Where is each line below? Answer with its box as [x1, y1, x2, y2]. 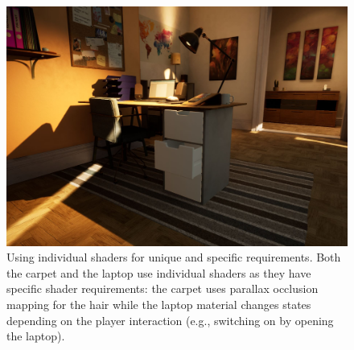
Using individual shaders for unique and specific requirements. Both [6, 249, 341, 266]
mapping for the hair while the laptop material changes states [6, 296, 311, 313]
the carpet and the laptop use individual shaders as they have [6, 264, 311, 281]
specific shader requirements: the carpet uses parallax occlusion [6, 280, 319, 297]
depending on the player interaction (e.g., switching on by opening [6, 311, 334, 328]
